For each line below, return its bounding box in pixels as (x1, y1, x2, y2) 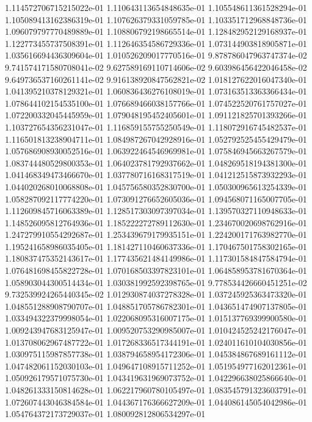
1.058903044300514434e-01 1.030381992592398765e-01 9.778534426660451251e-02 (5, 276, 307, 288)
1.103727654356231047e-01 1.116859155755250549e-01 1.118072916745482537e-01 (5, 120, 307, 133)
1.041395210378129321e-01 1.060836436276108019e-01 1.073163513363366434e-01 (5, 85, 307, 98)
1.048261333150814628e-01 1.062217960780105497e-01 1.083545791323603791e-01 (5, 384, 307, 396)
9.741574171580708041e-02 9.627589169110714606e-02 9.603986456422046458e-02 (5, 60, 307, 73)
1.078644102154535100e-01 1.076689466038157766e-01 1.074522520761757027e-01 (5, 96, 307, 109)
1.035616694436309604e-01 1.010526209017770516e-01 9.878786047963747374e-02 (5, 49, 307, 62)
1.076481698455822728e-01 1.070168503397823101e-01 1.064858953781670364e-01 (5, 264, 307, 277)
